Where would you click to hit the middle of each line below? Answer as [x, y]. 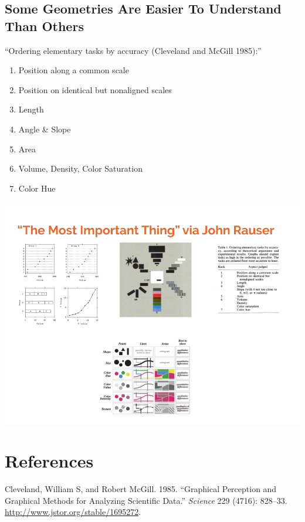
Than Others [44, 25]
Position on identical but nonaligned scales [95, 89]
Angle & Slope [45, 129]
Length [31, 109]
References [49, 461]
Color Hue [37, 188]
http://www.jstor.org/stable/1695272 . [73, 512]
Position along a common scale [74, 70]
